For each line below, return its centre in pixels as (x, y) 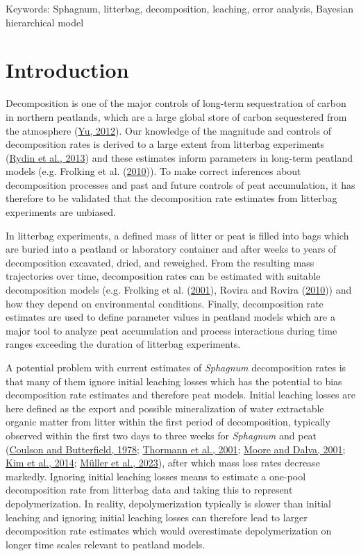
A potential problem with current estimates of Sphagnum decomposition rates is (176, 367)
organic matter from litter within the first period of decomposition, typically (168, 422)
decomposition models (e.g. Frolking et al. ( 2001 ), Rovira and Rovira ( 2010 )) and (179, 290)
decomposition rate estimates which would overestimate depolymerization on (169, 531)
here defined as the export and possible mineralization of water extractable (165, 408)
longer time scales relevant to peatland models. (106, 544)
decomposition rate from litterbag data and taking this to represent (149, 490)
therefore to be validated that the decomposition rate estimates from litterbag (171, 198)
